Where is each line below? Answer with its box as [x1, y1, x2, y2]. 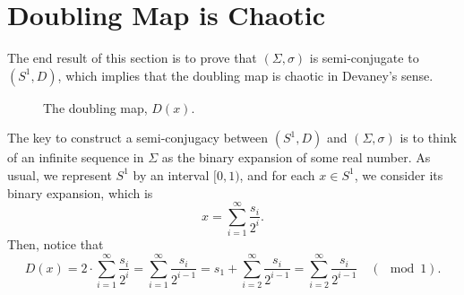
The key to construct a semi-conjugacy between [7, 128, 269, 147]
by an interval [133, 165, 210, 184]
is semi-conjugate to [309, 48, 419, 67]
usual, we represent [7, 165, 112, 184]
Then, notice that [7, 235, 104, 254]
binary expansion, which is [7, 183, 153, 202]
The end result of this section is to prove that [7, 48, 257, 67]
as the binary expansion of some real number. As [161, 148, 431, 167]
